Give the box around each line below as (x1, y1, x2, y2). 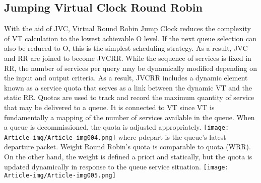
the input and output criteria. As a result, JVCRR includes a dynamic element (4, 72, 248, 83)
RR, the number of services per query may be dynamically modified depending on (4, 62, 257, 73)
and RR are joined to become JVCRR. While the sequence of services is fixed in (4, 52, 251, 63)
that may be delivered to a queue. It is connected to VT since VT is (4, 102, 215, 112)
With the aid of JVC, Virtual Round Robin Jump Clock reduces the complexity (4, 23, 251, 34)
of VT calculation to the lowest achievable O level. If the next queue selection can (4, 33, 256, 43)
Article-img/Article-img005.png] (4, 172, 116, 179)
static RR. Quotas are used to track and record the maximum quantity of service (4, 92, 254, 103)
